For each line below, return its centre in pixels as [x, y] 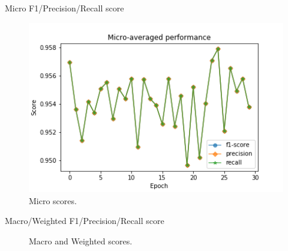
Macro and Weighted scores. [81, 241]
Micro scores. [53, 200]
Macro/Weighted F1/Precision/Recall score [85, 221]
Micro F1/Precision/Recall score [64, 8]
